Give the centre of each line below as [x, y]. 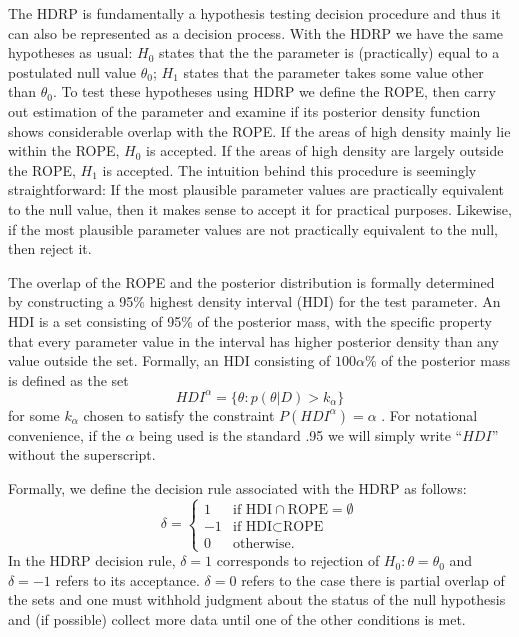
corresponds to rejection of [298, 560]
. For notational [429, 414]
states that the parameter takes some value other [333, 71]
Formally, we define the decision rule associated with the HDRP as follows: [237, 487]
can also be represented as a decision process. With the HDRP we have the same [256, 32]
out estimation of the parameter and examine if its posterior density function [244, 110]
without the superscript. [82, 454]
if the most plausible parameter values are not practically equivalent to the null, [253, 228]
